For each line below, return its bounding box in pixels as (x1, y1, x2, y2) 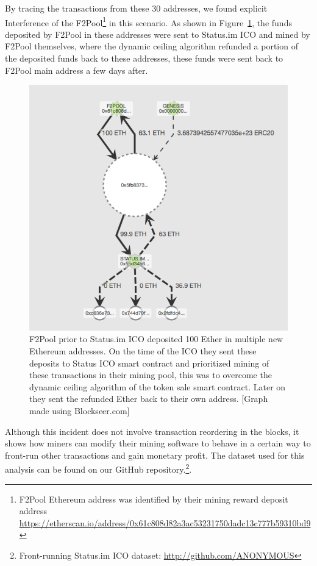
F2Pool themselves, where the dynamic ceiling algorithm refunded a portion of (5, 40, 298, 52)
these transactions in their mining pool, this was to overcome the (29, 368, 272, 381)
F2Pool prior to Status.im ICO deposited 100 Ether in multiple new (29, 332, 283, 345)
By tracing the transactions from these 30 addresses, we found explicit (5, 2, 268, 14)
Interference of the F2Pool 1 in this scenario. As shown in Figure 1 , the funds (5, 14, 292, 29)
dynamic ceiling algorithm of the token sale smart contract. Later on (29, 380, 286, 393)
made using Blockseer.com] (29, 404, 130, 417)
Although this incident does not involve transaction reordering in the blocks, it (5, 424, 299, 437)
